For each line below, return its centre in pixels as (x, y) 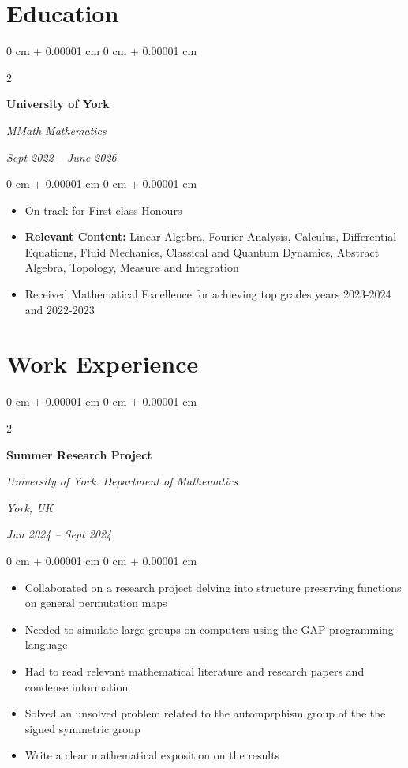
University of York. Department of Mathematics (122, 481)
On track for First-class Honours (103, 210)
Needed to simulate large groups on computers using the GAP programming (209, 629)
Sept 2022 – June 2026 (62, 157)
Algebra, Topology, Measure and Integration (132, 267)
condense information (77, 686)
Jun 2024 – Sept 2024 (59, 534)
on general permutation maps (96, 603)
